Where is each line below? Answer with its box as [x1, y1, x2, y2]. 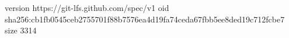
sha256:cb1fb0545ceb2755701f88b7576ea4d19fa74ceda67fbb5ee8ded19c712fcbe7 [5, 13, 285, 25]
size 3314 [5, 24, 37, 36]
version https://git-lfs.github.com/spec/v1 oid [5, 2, 169, 13]
